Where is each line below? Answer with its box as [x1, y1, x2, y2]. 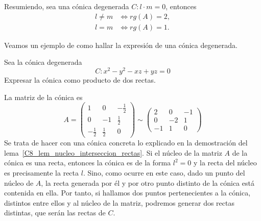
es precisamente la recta [4, 167, 79, 178]
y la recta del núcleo [193, 157, 257, 168]
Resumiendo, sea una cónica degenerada [4, 1, 129, 11]
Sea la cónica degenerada [4, 57, 82, 67]
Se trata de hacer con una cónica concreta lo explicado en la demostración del [4, 137, 248, 148]
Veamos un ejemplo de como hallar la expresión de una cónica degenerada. [4, 39, 238, 50]
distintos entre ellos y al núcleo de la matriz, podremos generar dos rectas [4, 197, 234, 208]
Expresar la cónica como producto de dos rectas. [4, 74, 156, 85]
